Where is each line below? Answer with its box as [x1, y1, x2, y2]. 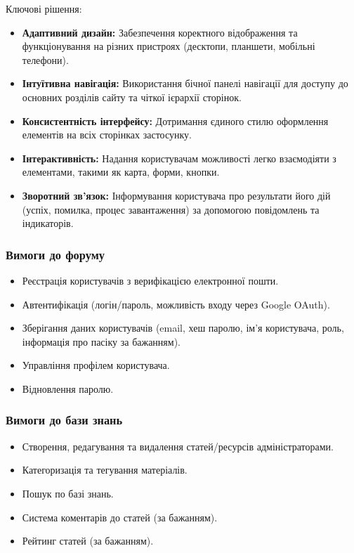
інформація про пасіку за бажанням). [22, 334, 181, 349]
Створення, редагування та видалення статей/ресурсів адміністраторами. [22, 438, 334, 453]
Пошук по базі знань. [22, 486, 114, 500]
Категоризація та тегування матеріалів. [22, 462, 188, 477]
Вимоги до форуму [6, 245, 105, 263]
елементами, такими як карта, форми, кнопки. [22, 164, 220, 179]
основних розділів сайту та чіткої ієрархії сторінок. [22, 89, 242, 104]
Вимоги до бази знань [6, 411, 123, 429]
